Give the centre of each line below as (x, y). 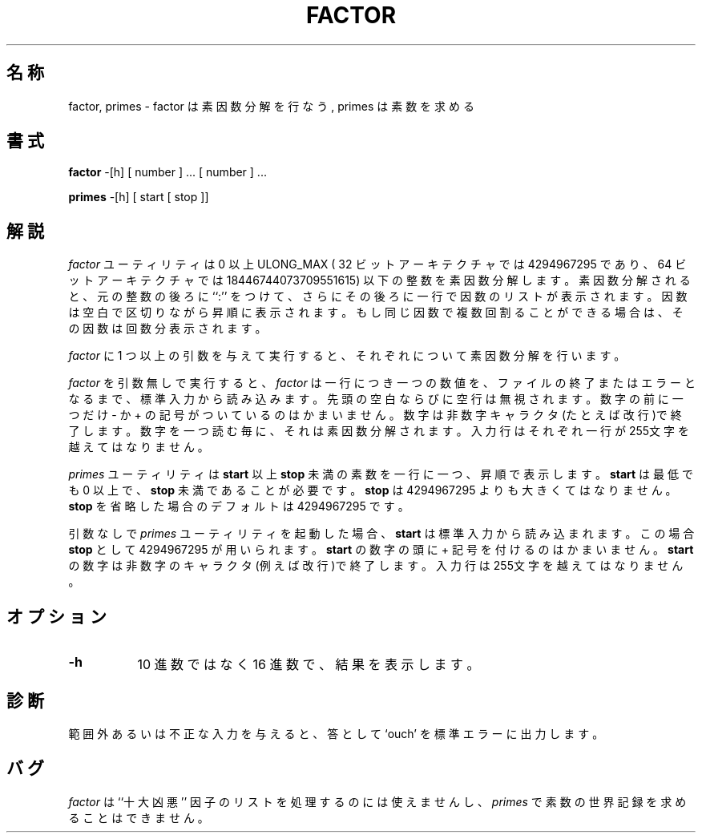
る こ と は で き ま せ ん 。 (139, 817)
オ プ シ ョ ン (56, 616)
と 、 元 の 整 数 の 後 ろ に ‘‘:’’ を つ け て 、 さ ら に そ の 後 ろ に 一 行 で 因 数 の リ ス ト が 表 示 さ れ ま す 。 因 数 (378, 296)
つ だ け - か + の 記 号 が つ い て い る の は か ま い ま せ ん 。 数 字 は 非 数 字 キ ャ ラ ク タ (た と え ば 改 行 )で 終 (375, 415)
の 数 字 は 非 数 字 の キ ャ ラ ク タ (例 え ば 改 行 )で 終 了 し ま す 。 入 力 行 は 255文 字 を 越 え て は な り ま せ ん (376, 566)
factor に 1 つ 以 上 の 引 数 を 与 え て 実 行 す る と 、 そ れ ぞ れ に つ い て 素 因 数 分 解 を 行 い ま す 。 (347, 356)
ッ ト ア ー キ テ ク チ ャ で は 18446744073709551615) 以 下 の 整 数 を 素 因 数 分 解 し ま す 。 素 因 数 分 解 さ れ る (379, 280)
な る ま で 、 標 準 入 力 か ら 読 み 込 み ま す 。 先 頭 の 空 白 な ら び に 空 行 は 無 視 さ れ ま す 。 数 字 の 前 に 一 (376, 399)
